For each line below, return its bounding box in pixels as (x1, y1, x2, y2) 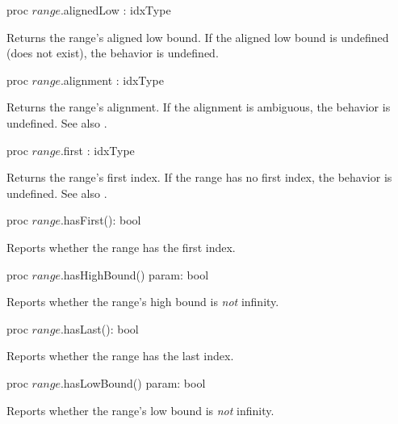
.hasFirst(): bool (60, 212, 141, 229)
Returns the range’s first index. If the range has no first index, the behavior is (6, 169, 392, 186)
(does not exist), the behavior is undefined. (6, 44, 219, 61)
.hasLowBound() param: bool (60, 374, 206, 391)
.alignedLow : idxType (60, 2, 171, 18)
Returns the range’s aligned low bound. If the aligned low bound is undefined (6, 28, 389, 45)
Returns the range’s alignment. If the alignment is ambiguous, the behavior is (6, 99, 391, 115)
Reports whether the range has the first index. (6, 238, 236, 255)
